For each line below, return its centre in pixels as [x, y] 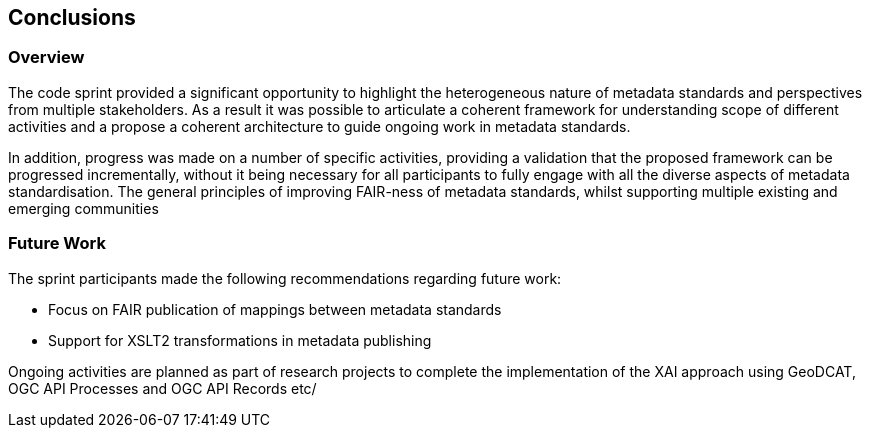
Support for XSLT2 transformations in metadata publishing [240, 340]
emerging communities [83, 208]
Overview [46, 57]
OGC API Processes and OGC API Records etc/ [162, 388]
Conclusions [72, 17]
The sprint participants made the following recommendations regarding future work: [285, 278]
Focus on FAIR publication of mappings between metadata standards [275, 309]
